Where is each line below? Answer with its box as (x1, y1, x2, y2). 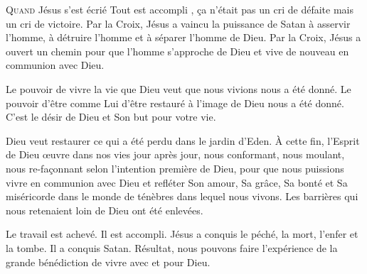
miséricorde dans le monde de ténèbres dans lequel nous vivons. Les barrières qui (6, 189, 358, 204)
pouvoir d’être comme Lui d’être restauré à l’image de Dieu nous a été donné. (6, 95, 344, 110)
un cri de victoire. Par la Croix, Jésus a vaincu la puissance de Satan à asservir (6, 16, 351, 31)
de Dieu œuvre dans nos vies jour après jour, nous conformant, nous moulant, (6, 147, 345, 162)
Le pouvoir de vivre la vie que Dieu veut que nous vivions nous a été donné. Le (6, 81, 351, 96)
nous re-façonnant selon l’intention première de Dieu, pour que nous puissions (6, 160, 344, 175)
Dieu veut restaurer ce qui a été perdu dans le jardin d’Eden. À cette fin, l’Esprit (6, 133, 360, 148)
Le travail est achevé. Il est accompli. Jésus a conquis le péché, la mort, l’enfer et (6, 226, 358, 241)
